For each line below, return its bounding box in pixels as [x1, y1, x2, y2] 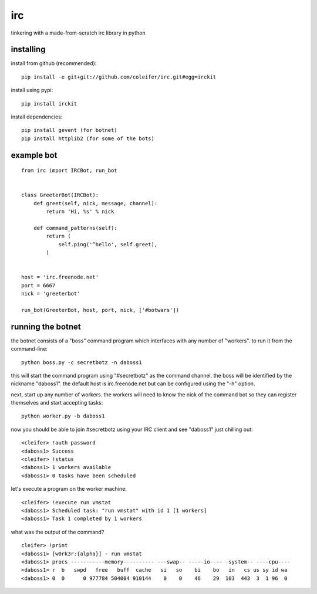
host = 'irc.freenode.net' [21, 274, 99, 281]
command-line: [11, 345, 48, 352]
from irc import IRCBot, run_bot [21, 167, 117, 174]
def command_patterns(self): [33, 225, 117, 231]
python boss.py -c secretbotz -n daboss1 [21, 359, 142, 366]
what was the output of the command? [11, 528, 104, 535]
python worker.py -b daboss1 [21, 413, 105, 419]
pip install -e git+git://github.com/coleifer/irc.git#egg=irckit [21, 73, 217, 80]
